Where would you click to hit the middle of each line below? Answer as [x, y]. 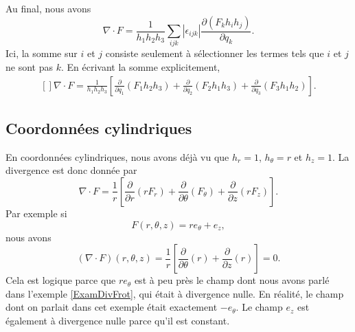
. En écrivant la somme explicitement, [140, 66]
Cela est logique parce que [61, 280]
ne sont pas [29, 66]
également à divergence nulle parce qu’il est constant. [118, 320]
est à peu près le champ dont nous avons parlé [232, 280]
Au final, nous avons [48, 8]
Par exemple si [36, 213]
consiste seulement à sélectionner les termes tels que [215, 53]
